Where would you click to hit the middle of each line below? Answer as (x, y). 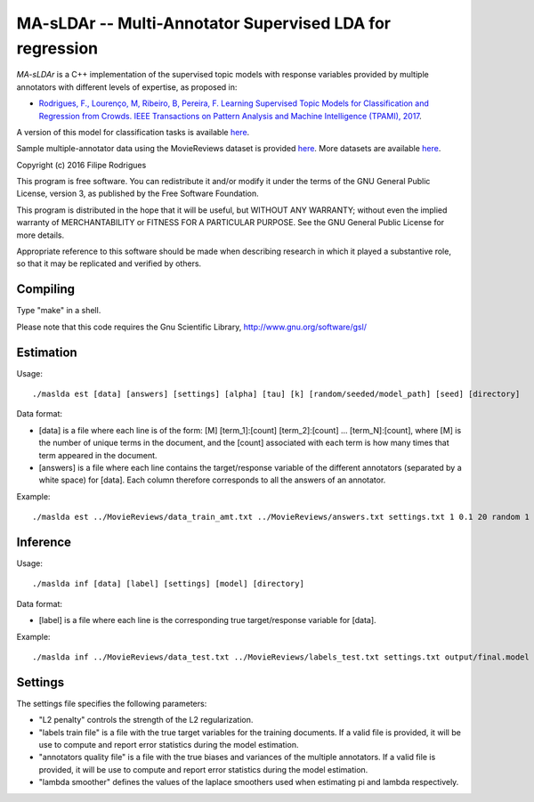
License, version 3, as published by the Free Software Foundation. (138, 194)
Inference (44, 542)
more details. (40, 235)
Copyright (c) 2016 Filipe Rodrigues (81, 165)
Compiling (46, 289)
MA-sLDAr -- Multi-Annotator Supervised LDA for (204, 23)
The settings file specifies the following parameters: (112, 703)
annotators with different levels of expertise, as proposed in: (127, 87)
